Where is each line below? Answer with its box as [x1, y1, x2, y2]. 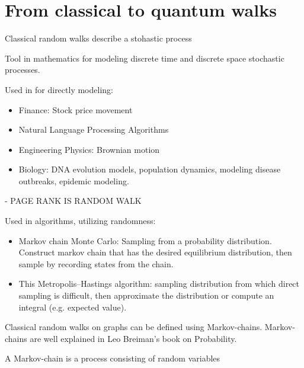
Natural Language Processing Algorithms [18, 123, 169, 136]
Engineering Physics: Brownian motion [18, 143, 160, 155]
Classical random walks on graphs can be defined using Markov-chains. [5, 321, 263, 333]
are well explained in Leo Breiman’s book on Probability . [30, 332, 237, 344]
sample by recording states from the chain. [18, 257, 174, 270]
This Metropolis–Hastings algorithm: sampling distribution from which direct [18, 277, 300, 290]
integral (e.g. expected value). [18, 300, 127, 313]
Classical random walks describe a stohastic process [5, 32, 192, 44]
